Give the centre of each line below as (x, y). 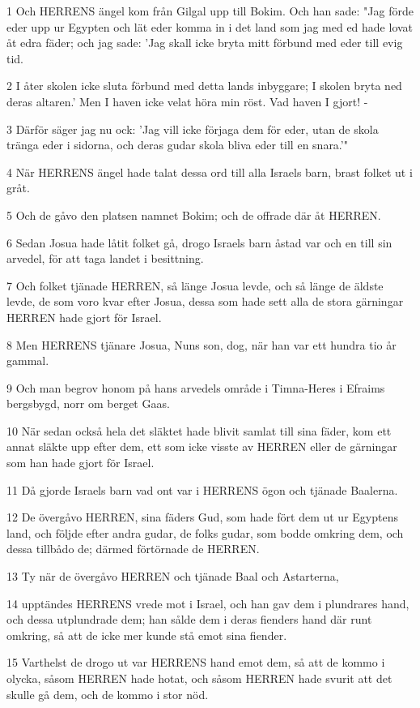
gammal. (28, 360)
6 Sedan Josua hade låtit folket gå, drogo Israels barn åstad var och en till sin (199, 242)
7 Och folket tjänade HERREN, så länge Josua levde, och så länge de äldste (195, 285)
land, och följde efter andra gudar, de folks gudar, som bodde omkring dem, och (205, 532)
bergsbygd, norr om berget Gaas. (88, 403)
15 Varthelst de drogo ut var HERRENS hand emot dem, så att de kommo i (196, 662)
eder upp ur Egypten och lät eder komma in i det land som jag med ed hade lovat (210, 26)
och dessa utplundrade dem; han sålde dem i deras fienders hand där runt (189, 619)
